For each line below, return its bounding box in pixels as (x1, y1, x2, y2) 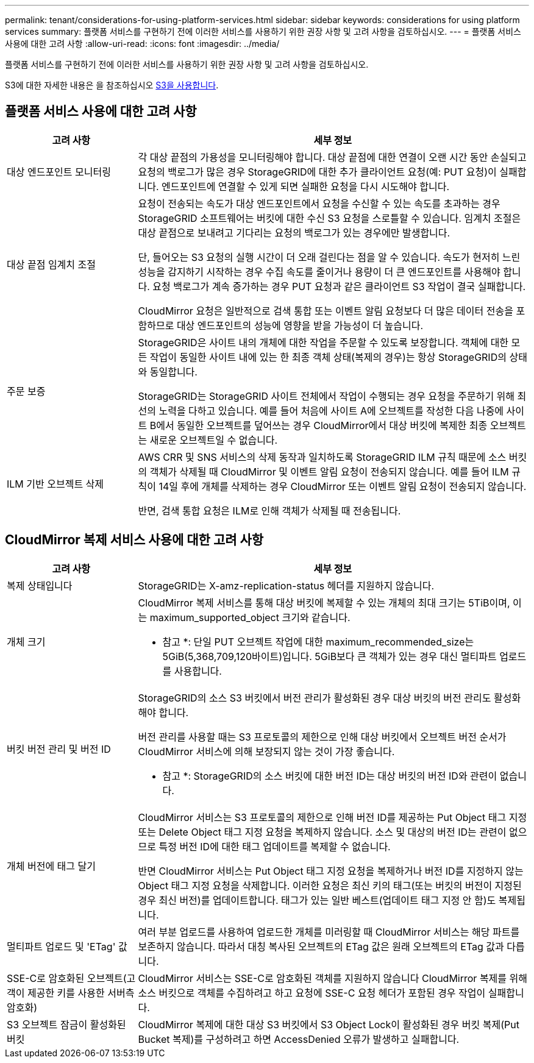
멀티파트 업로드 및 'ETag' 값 (7, 940, 127, 953)
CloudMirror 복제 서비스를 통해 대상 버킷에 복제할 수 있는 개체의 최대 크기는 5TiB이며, (138, 596, 510, 609)
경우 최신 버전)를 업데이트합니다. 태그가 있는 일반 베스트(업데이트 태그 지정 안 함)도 (138, 894, 496, 906)
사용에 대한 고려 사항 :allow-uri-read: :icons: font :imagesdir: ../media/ (5, 38, 280, 49)
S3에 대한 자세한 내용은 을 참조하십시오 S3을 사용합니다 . (5, 80, 219, 90)
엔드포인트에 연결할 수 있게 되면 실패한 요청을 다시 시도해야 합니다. (162, 180, 450, 193)
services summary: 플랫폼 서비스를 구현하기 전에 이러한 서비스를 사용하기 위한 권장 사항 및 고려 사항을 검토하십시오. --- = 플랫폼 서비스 (5, 26, 521, 37)
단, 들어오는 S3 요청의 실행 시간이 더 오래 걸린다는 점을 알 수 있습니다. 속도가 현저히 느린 (138, 251, 521, 263)
